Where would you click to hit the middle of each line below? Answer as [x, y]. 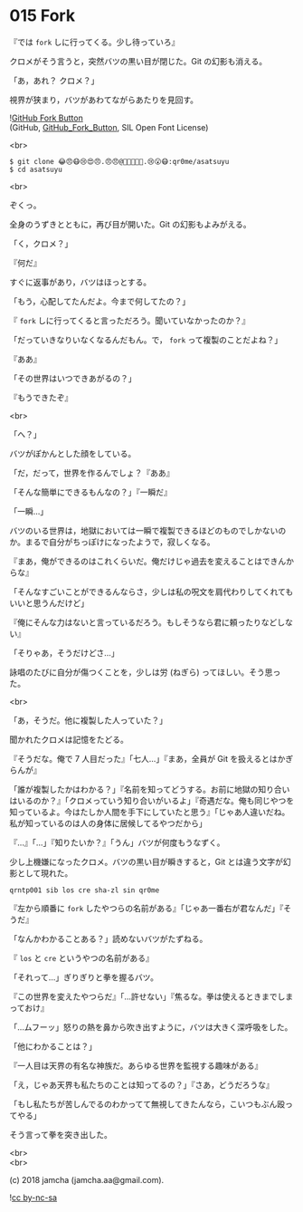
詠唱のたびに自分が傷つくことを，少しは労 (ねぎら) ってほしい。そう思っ [145, 672]
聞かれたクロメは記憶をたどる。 [69, 739]
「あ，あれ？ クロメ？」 [54, 80]
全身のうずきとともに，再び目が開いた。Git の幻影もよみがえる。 [130, 224]
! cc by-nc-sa [33, 1198]
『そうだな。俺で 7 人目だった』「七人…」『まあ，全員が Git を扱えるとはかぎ [151, 758]
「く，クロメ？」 [41, 243]
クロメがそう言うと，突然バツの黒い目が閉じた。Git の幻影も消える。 [138, 61]
